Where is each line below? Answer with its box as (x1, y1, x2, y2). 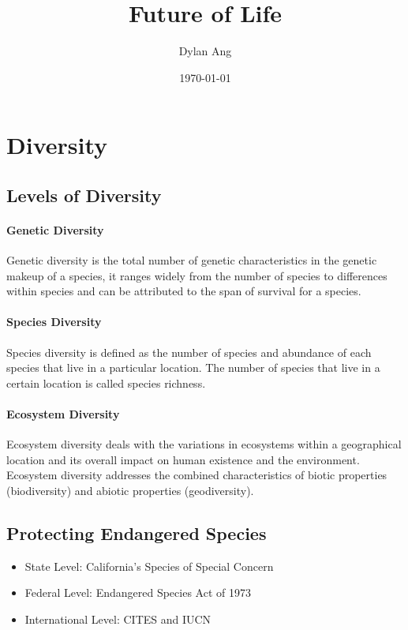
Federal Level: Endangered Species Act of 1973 (24, 584, 251, 601)
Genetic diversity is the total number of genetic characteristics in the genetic (6, 252, 377, 268)
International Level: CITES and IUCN (24, 611, 211, 627)
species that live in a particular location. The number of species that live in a (6, 359, 380, 376)
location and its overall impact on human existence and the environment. (6, 451, 360, 467)
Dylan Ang (178, 43, 232, 59)
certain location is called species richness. (6, 374, 206, 391)
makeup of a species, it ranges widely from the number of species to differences (6, 267, 387, 283)
